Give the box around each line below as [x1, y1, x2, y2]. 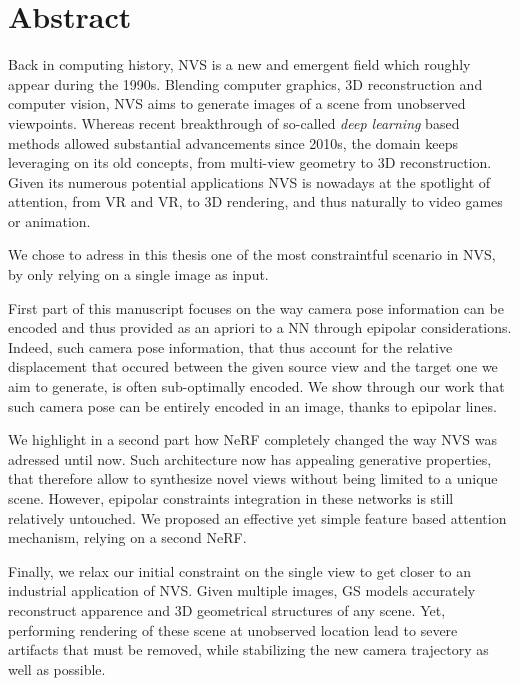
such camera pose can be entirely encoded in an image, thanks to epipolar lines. [8, 395, 497, 416]
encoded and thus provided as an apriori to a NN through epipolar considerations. [8, 317, 512, 338]
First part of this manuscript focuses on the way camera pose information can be [8, 297, 504, 318]
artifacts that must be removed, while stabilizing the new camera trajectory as [8, 639, 489, 660]
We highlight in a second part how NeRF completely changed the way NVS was [8, 429, 498, 450]
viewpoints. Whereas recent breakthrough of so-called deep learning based [8, 112, 460, 133]
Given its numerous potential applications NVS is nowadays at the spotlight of [8, 171, 491, 192]
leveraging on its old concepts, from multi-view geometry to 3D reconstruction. [8, 152, 492, 173]
